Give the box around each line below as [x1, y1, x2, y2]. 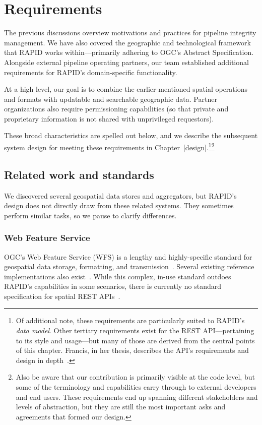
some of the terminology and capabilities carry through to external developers [16, 382, 256, 392]
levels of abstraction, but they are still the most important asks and [16, 401, 226, 412]
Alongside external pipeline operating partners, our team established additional [4, 56, 249, 67]
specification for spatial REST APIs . [4, 290, 120, 301]
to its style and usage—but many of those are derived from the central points [16, 335, 255, 345]
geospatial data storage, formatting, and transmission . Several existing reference [4, 261, 254, 272]
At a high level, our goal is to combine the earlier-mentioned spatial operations [4, 84, 247, 94]
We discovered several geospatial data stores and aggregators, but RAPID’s [4, 190, 237, 201]
